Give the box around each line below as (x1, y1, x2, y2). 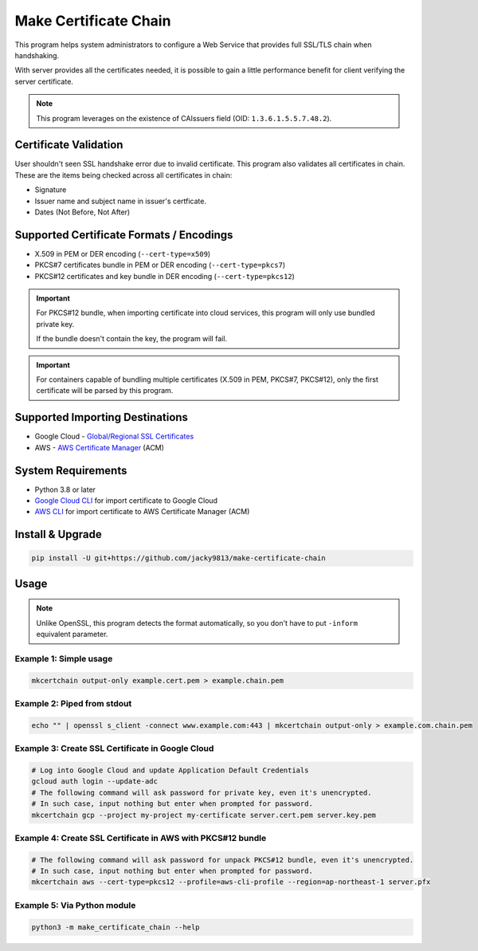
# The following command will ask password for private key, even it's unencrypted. (31, 788, 372, 797)
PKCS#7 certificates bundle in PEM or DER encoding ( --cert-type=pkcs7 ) (34, 260, 286, 270)
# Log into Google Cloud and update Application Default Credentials (31, 765, 309, 775)
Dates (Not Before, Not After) (34, 207, 131, 217)
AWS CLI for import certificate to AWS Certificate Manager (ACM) (34, 507, 250, 517)
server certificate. (14, 77, 73, 86)
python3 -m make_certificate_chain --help (31, 922, 200, 932)
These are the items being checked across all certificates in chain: (14, 170, 233, 179)
